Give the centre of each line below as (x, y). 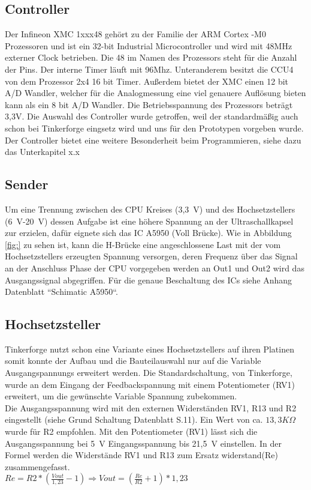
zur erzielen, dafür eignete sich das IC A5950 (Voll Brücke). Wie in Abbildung (148, 233)
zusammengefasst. (37, 466)
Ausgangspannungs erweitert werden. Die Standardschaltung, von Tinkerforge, (149, 373)
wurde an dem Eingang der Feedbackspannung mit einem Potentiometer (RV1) (150, 384)
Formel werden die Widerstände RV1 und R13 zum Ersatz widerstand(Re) (142, 455)
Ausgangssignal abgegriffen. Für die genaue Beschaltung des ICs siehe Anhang (149, 280)
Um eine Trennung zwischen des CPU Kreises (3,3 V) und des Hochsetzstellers (150, 209)
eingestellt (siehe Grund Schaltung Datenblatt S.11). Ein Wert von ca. (134, 419)
